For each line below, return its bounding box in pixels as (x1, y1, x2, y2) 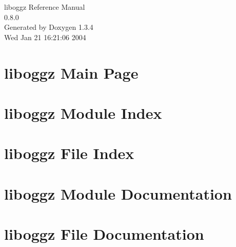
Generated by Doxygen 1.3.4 (4, 22, 93, 32)
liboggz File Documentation (4, 223, 204, 244)
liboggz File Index (4, 143, 134, 164)
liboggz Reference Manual (4, 2, 85, 12)
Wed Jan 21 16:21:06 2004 (4, 31, 86, 42)
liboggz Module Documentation (4, 183, 232, 204)
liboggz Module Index (4, 102, 162, 123)
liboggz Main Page (4, 62, 139, 83)
